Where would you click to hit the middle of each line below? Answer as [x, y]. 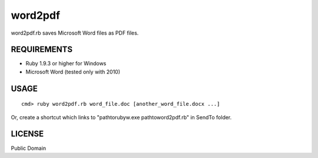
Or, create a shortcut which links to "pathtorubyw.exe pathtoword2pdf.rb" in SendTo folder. [121, 117]
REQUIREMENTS [42, 50]
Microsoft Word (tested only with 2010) [73, 72]
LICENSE [27, 134]
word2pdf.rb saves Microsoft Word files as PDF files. [75, 33]
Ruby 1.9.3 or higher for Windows [66, 63]
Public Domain [29, 148]
